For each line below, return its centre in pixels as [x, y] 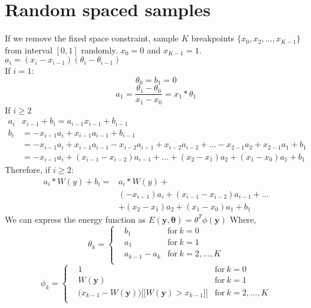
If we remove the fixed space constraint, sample [92, 38]
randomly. [99, 50]
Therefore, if [28, 169]
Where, [243, 219]
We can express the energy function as [75, 219]
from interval [29, 50]
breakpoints [213, 38]
